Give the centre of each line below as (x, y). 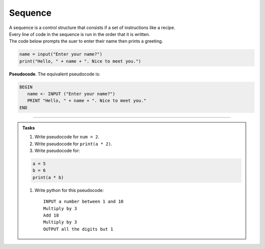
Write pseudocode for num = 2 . (67, 137)
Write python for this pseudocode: (69, 190)
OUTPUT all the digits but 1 (78, 229)
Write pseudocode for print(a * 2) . (73, 144)
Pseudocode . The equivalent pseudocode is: (55, 74)
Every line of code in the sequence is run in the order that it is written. (79, 34)
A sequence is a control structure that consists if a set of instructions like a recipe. (92, 28)
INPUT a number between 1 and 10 (83, 202)
